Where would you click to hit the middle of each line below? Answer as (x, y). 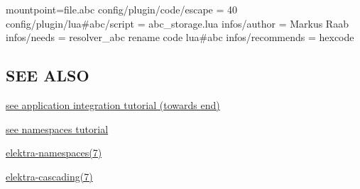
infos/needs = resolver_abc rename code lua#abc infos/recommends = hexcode (180, 37)
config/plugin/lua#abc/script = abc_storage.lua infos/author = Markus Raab (177, 23)
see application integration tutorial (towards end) (113, 104)
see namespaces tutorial (57, 128)
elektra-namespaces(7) (54, 153)
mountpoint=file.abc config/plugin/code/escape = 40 (122, 9)
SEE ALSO (48, 75)
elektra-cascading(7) (49, 176)
